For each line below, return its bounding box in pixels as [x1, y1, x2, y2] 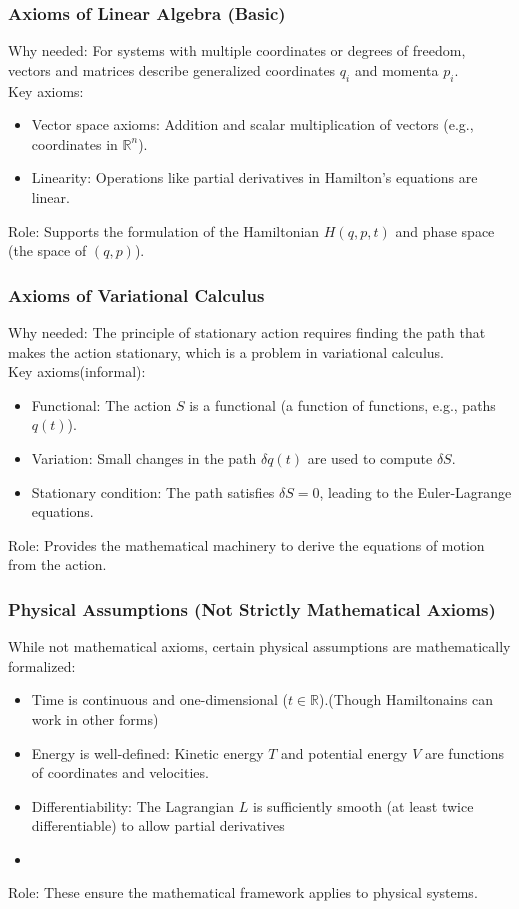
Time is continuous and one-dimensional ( [31, 689, 288, 710]
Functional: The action [31, 394, 172, 415]
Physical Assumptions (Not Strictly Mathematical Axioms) [8, 596, 496, 621]
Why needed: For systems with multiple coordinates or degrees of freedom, [8, 40, 466, 61]
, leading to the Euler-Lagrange [319, 481, 512, 502]
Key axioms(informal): [8, 361, 146, 382]
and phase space [395, 220, 495, 241]
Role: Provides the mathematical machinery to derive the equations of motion [8, 534, 485, 555]
